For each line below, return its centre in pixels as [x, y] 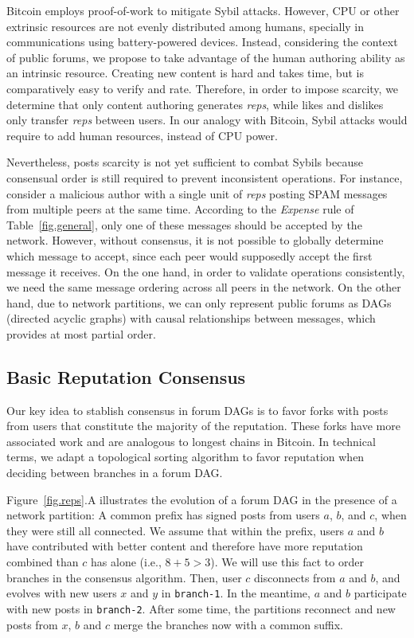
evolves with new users [62, 593]
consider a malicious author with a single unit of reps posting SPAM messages [197, 193]
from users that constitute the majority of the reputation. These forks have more [203, 426]
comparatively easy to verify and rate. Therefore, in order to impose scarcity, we [203, 88]
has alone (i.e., [126, 562]
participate [380, 593]
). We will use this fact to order [287, 562]
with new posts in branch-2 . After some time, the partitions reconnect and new [201, 608]
